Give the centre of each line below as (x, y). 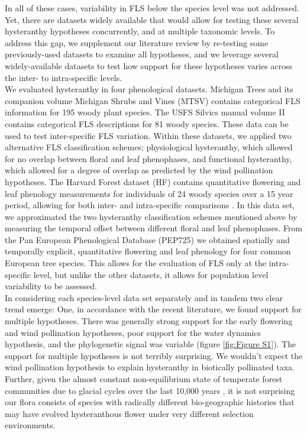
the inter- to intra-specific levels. (64, 77)
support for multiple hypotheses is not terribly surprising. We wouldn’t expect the (154, 355)
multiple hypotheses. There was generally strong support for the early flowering (149, 321)
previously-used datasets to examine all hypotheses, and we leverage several (142, 54)
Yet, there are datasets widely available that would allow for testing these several (152, 19)
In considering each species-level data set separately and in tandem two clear (144, 297)
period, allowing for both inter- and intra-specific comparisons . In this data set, (150, 205)
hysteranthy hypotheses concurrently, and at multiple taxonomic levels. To (140, 31)
